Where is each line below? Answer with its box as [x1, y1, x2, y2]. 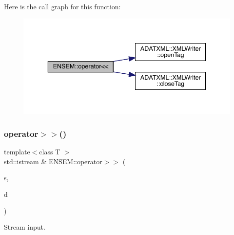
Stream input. [4, 222, 45, 232]
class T [39, 147, 60, 157]
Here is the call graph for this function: [4, 1, 121, 11]
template [4, 147, 30, 157]
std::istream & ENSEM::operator [4, 156, 102, 166]
